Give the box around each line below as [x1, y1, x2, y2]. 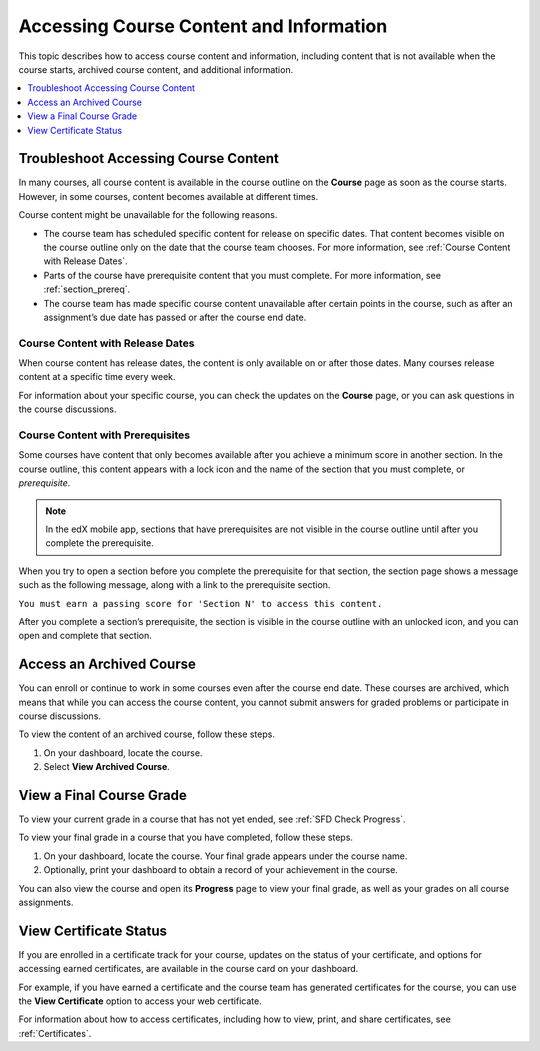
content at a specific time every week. [18, 371, 176, 383]
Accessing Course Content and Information [18, 15, 388, 37]
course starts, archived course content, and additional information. [18, 63, 294, 75]
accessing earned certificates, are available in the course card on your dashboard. [18, 963, 359, 975]
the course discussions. [18, 403, 117, 415]
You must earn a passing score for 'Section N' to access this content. [18, 598, 383, 609]
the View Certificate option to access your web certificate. [18, 995, 262, 1007]
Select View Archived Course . [43, 761, 170, 773]
